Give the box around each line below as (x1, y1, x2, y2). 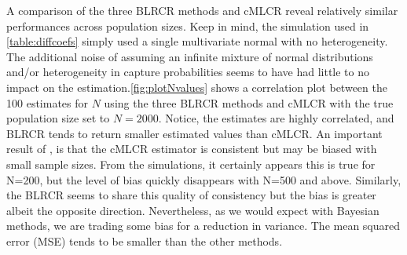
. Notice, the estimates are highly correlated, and (158, 110, 394, 126)
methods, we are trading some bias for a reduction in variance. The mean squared (6, 217, 401, 234)
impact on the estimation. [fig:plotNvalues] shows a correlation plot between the (6, 78, 387, 95)
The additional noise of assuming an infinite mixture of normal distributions (6, 48, 373, 64)
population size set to (6, 110, 110, 126)
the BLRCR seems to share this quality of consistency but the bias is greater (6, 187, 376, 203)
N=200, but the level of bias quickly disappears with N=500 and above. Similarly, (6, 171, 401, 188)
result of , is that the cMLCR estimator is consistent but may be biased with (6, 140, 377, 157)
